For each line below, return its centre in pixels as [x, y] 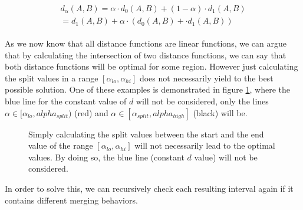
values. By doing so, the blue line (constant [106, 157]
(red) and [91, 112]
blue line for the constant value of [66, 101]
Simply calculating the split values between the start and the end [146, 134]
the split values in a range [52, 78]
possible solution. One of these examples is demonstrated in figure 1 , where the [148, 89]
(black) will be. [220, 112]
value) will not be [226, 157]
